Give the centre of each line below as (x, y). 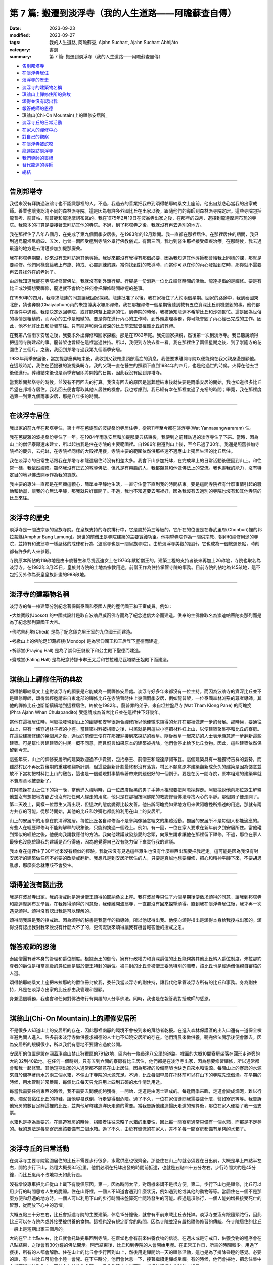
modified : (20, 35)
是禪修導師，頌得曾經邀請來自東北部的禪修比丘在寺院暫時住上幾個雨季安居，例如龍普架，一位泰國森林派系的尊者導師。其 (135, 698)
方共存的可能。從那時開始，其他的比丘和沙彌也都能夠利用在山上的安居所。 (87, 811)
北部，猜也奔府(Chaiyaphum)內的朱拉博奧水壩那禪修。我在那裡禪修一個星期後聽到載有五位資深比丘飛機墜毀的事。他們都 (135, 305)
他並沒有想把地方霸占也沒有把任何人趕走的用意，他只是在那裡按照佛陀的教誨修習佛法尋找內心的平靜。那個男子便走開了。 (135, 797)
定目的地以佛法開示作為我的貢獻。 (45, 475)
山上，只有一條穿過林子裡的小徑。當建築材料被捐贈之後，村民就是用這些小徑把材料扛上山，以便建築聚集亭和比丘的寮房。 (135, 729)
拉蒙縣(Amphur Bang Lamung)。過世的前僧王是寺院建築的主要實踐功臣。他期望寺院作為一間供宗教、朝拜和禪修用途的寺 (134, 537)
